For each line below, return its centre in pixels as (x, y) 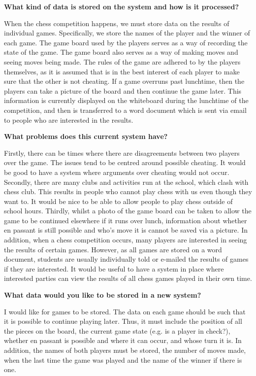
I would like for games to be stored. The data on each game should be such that (125, 311)
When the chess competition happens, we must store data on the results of (117, 23)
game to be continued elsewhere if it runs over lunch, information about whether (126, 220)
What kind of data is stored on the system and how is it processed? (122, 6)
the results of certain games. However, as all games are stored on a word (113, 249)
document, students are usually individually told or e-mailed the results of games (126, 259)
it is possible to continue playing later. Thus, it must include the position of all (123, 321)
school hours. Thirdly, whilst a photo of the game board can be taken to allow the (128, 211)
